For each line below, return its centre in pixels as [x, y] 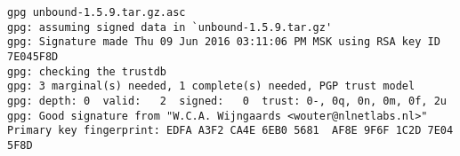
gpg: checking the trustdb [87, 71]
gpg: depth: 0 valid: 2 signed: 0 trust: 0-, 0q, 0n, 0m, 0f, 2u [227, 101]
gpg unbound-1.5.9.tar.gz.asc [97, 12]
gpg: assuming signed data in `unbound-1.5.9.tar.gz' [170, 27]
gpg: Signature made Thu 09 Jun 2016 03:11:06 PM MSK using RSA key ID [224, 42]
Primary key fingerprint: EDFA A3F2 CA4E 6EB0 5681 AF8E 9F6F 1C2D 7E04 [230, 131]
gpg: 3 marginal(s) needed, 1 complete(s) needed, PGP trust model [211, 86]
